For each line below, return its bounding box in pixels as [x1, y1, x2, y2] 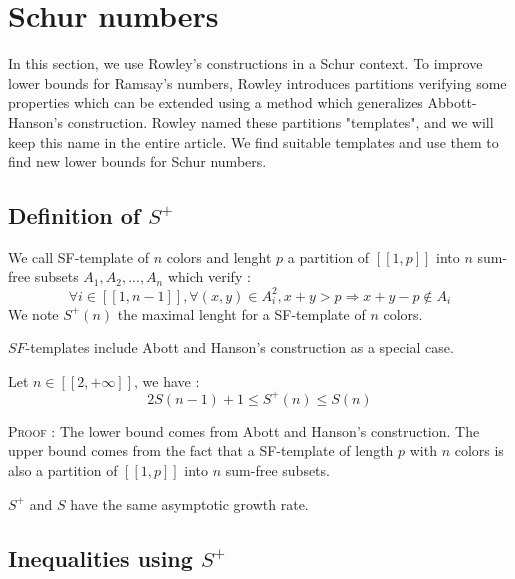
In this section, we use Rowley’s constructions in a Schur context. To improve [8, 53, 483, 74]
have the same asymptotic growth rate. [70, 493, 309, 514]
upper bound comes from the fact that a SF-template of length [8, 440, 394, 461]
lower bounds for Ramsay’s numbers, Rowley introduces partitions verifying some [8, 72, 507, 93]
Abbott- [427, 92, 477, 113]
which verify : [167, 266, 251, 287]
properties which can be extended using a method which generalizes [8, 92, 423, 113]
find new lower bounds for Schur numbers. [8, 151, 267, 172]
